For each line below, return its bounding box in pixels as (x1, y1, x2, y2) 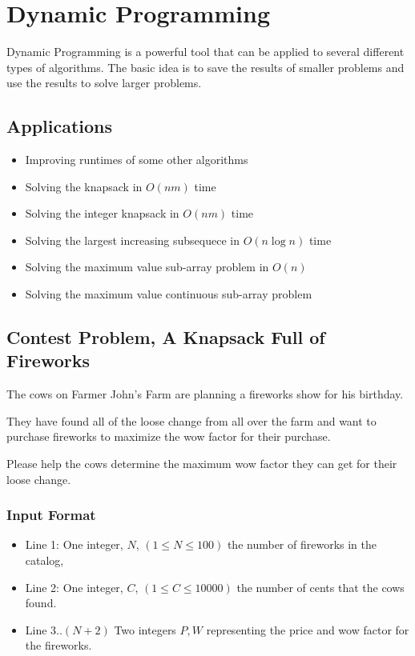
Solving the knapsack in (25, 178, 143, 194)
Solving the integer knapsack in (25, 205, 179, 222)
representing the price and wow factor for (206, 621, 409, 638)
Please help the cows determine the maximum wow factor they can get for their (6, 455, 397, 472)
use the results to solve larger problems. (6, 74, 202, 91)
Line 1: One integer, (25, 536, 123, 553)
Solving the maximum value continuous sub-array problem (25, 286, 312, 302)
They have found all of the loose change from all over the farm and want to (6, 412, 377, 429)
